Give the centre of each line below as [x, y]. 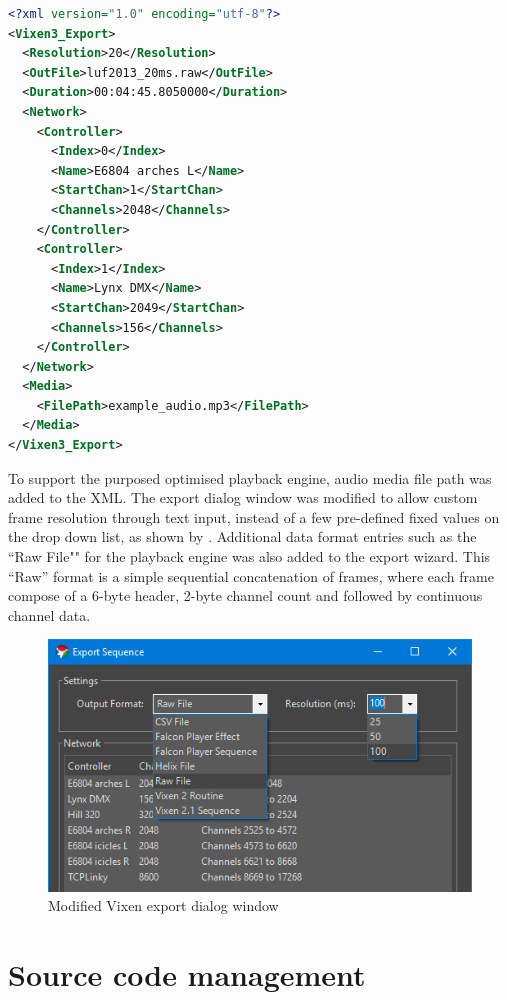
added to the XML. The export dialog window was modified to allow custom [243, 497]
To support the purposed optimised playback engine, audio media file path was [250, 477]
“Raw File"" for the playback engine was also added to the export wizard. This [249, 556]
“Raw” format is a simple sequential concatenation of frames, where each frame [251, 575]
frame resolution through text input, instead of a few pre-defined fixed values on [254, 516]
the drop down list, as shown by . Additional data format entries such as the [242, 536]
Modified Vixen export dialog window [163, 905]
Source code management [187, 973]
